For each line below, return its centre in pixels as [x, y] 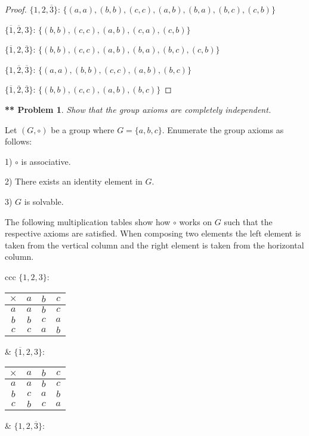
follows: [18, 141]
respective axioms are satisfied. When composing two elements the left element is [153, 233]
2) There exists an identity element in [74, 181]
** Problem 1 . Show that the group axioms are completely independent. [138, 109]
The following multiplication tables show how [88, 221]
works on [196, 221]
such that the [248, 221]
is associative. [46, 161]
